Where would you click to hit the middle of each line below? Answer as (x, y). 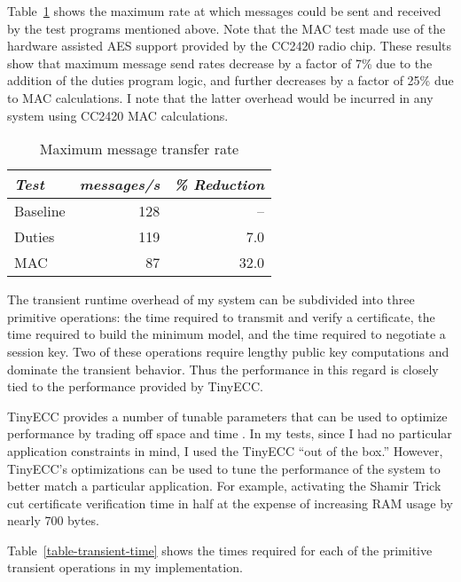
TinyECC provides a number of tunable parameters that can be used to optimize (227, 416)
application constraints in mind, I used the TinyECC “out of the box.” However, (225, 450)
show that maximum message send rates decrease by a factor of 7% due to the (220, 63)
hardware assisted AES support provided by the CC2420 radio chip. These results (230, 46)
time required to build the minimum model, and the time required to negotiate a (227, 334)
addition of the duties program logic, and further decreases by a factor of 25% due (230, 80)
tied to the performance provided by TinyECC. (135, 386)
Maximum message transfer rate (139, 149)
